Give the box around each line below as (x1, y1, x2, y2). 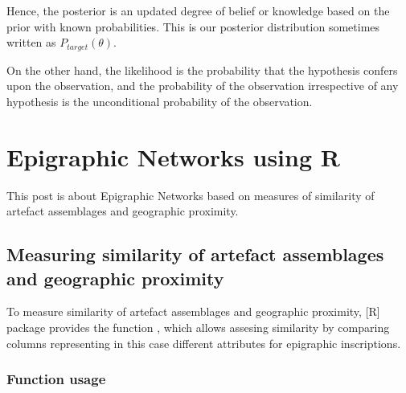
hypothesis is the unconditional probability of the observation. (6, 92, 313, 109)
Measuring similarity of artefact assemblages (6, 242, 384, 267)
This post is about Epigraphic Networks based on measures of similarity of (6, 186, 375, 203)
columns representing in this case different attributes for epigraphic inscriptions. (6, 334, 401, 351)
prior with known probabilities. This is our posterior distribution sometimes (6, 18, 380, 35)
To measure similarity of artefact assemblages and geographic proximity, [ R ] (6, 303, 380, 320)
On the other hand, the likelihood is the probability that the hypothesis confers (6, 61, 398, 78)
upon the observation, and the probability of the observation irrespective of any (6, 77, 399, 94)
